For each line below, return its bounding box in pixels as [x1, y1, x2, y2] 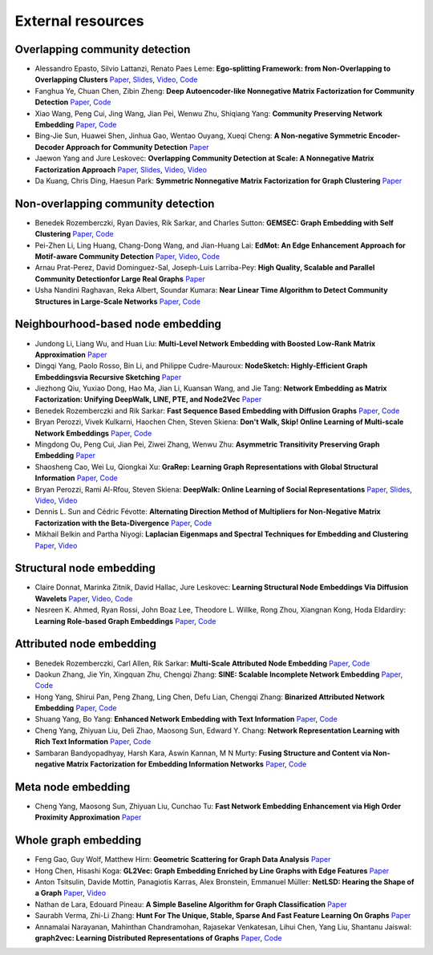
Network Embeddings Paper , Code [34, 428, 152, 438]
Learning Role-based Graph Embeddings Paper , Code [34, 616, 216, 625]
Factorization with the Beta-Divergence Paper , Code [34, 518, 212, 528]
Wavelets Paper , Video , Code [34, 593, 133, 603]
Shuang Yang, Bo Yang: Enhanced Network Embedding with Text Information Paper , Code [34, 714, 338, 724]
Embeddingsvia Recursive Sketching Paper [34, 372, 182, 382]
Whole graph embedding [14, 834, 142, 848]
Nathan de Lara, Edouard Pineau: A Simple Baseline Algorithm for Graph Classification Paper [34, 899, 348, 909]
